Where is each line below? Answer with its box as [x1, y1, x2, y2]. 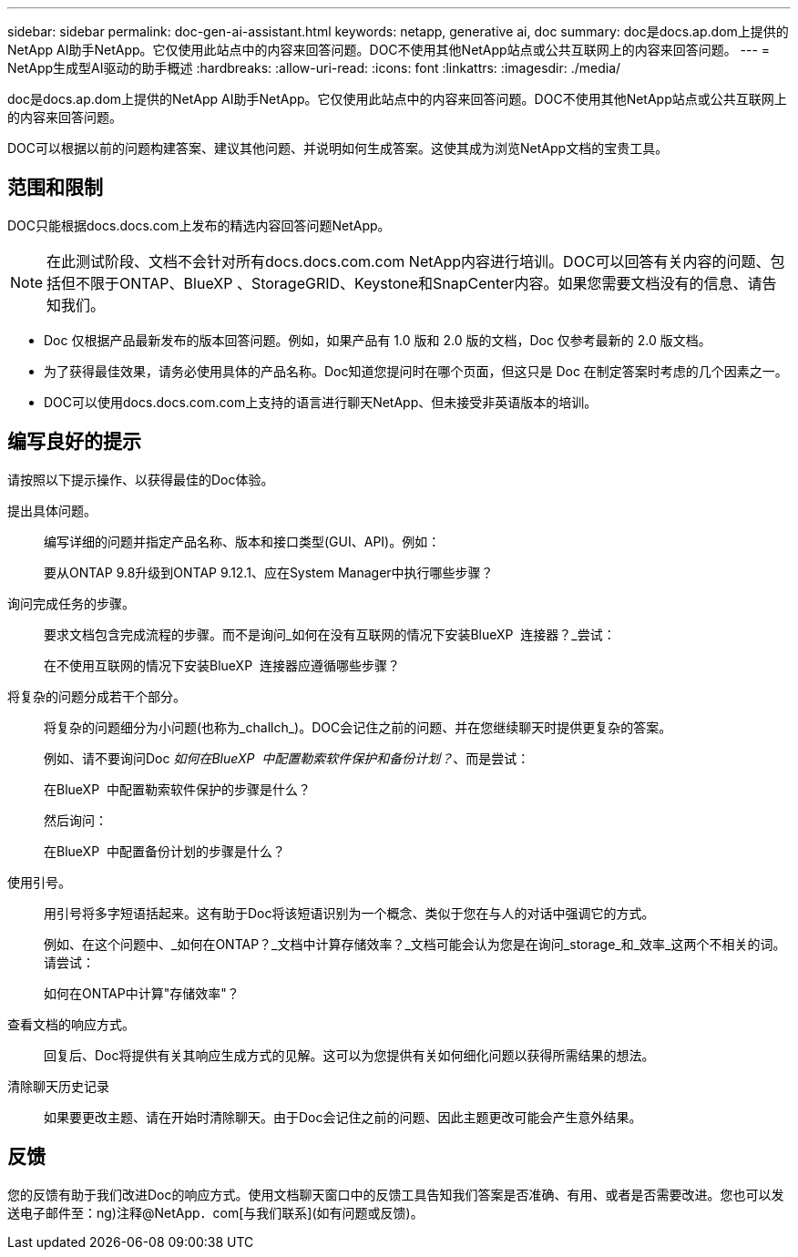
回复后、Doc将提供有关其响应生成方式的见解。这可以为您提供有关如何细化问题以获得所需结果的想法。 [44, 1047, 655, 1063]
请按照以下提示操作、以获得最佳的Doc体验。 [7, 471, 274, 487]
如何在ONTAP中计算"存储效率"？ [44, 985, 240, 1001]
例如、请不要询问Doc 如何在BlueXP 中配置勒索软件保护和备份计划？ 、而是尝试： [44, 750, 530, 766]
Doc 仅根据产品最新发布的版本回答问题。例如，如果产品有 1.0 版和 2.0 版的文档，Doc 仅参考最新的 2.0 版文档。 [44, 332, 711, 348]
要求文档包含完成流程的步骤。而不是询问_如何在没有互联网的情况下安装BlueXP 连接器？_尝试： [44, 626, 616, 642]
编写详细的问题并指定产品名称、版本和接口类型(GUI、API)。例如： [44, 533, 441, 549]
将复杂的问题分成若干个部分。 [7, 688, 186, 704]
